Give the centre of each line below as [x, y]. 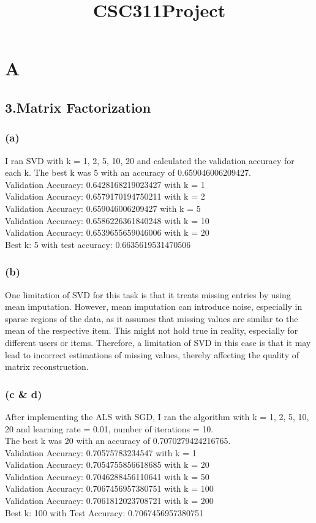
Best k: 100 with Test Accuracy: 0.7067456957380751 [104, 512]
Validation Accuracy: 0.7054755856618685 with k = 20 [107, 465]
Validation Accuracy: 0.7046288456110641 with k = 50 [107, 476]
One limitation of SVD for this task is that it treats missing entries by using [148, 294]
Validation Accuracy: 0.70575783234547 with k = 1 [101, 452]
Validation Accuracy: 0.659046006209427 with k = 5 [103, 208]
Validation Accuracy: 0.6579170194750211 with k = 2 [105, 196]
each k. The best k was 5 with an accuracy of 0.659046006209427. [128, 172]
